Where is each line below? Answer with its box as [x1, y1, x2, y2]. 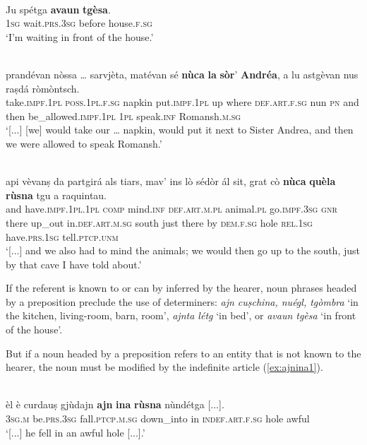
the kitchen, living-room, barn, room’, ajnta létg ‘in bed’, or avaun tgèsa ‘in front [6, 308, 356, 323]
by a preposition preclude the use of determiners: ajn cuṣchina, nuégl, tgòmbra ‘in [6, 294, 359, 309]
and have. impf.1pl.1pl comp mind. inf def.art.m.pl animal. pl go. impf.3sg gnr [6, 201, 337, 216]
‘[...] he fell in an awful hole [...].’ [6, 425, 145, 439]
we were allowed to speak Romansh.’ [6, 136, 162, 150]
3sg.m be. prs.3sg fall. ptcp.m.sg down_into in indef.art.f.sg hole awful [6, 411, 310, 426]
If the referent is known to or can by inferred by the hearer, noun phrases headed [6, 280, 357, 295]
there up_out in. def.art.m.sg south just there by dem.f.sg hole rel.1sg [6, 215, 313, 230]
